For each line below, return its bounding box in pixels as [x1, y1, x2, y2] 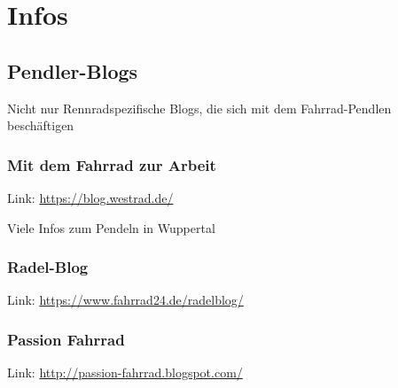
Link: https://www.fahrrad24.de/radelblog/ [7, 291, 244, 309]
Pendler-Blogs [7, 57, 138, 84]
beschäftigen [7, 116, 74, 135]
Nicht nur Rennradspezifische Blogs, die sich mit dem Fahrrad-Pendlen [7, 98, 392, 117]
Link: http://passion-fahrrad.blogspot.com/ [7, 363, 243, 382]
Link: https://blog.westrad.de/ [7, 188, 174, 206]
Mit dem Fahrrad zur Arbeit [7, 153, 216, 175]
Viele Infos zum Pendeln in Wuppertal [7, 218, 215, 237]
